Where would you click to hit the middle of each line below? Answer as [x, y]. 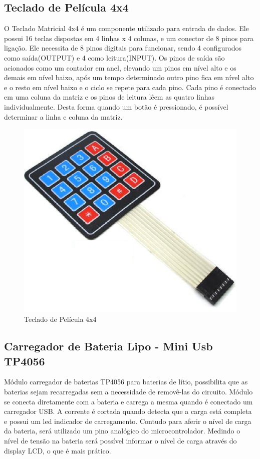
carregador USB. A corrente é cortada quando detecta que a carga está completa [128, 411]
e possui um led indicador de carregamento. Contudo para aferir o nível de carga [128, 421]
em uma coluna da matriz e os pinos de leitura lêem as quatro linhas [109, 97]
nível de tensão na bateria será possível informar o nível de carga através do [120, 440]
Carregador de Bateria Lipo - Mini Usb [108, 346]
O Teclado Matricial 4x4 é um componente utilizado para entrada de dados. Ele [126, 28]
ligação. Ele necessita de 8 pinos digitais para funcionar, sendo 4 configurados [123, 48]
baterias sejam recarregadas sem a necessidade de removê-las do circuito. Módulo [128, 391]
